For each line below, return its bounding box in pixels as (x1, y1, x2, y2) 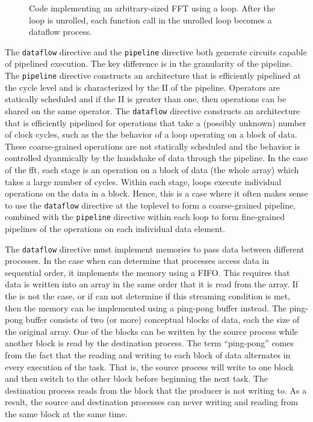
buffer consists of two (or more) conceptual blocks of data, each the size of (25, 313, 300, 326)
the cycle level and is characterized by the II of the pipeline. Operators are (5, 81, 280, 93)
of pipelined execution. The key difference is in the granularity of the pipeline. (5, 57, 293, 70)
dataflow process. (29, 25, 92, 38)
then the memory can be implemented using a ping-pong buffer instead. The (5, 301, 287, 314)
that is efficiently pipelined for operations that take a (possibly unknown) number (5, 116, 306, 129)
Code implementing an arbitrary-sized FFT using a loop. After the (29, 2, 276, 14)
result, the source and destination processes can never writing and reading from (5, 396, 298, 408)
